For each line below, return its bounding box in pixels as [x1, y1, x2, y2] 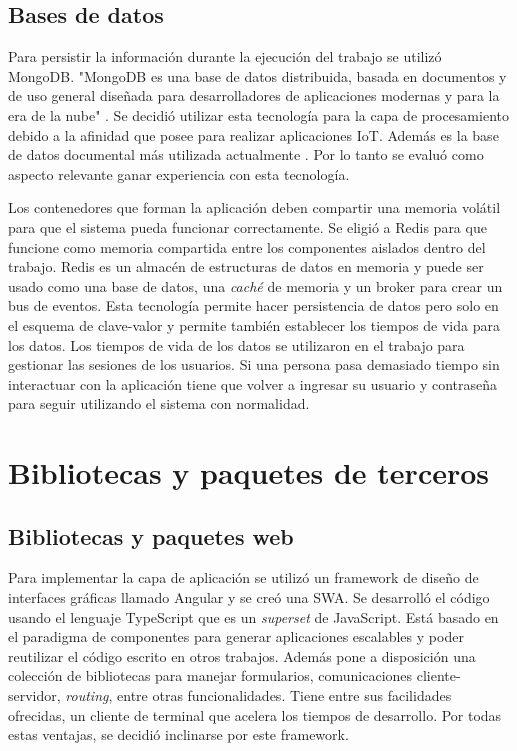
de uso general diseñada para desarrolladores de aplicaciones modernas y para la [8, 85, 500, 106]
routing [65, 685, 109, 706]
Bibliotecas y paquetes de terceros [8, 452, 490, 493]
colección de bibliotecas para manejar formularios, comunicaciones [8, 665, 413, 686]
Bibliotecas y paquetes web [8, 520, 294, 551]
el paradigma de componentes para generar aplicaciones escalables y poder [8, 626, 464, 647]
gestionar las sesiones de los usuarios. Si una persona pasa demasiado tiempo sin [8, 354, 500, 375]
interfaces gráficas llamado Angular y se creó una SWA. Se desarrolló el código [8, 587, 490, 608]
